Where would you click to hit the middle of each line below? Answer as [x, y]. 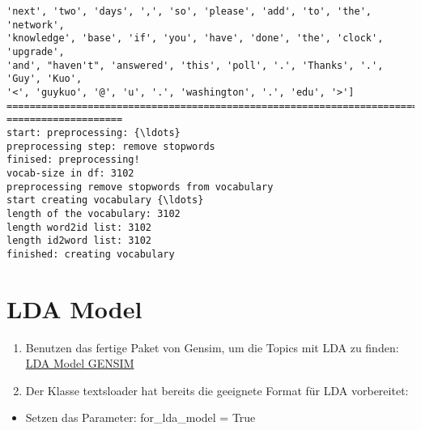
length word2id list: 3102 [79, 227]
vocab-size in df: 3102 [70, 173]
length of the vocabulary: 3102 [94, 213]
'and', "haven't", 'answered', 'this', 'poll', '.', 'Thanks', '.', [195, 65]
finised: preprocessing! [73, 160]
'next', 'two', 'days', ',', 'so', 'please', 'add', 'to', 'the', [189, 11]
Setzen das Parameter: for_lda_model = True [140, 417]
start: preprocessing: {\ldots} [94, 132]
